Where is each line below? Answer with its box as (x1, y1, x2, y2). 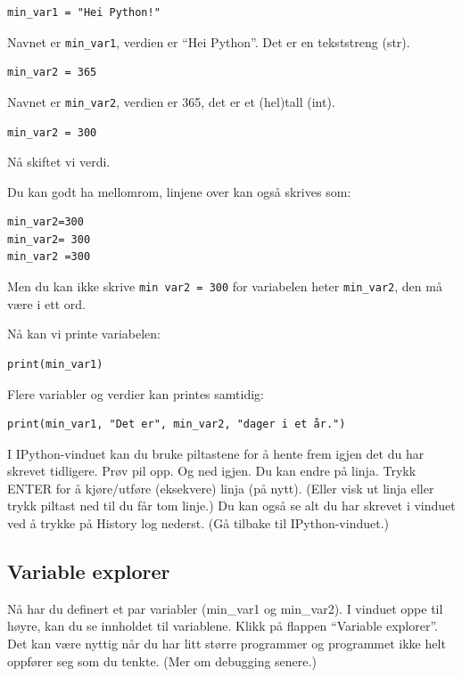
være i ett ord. (7, 294, 86, 313)
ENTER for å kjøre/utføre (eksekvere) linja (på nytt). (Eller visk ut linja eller (7, 478, 434, 497)
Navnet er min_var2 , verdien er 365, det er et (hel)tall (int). (7, 92, 335, 110)
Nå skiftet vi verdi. (7, 152, 111, 171)
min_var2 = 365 (7, 66, 97, 79)
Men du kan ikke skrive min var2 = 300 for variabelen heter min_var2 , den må (7, 277, 442, 296)
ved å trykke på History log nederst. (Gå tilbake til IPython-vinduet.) (7, 514, 389, 533)
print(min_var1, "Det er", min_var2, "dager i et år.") (7, 418, 346, 431)
